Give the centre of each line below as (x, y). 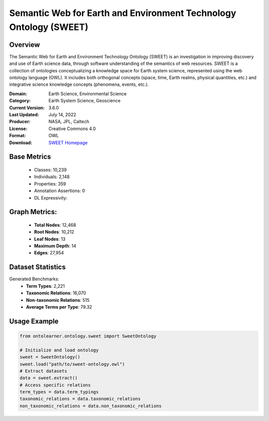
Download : (21, 143)
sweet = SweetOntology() (50, 357)
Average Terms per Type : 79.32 (59, 307)
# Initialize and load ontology (59, 350)
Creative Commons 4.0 (72, 128)
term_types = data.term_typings (59, 392)
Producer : (20, 122)
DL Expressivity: (51, 198)
